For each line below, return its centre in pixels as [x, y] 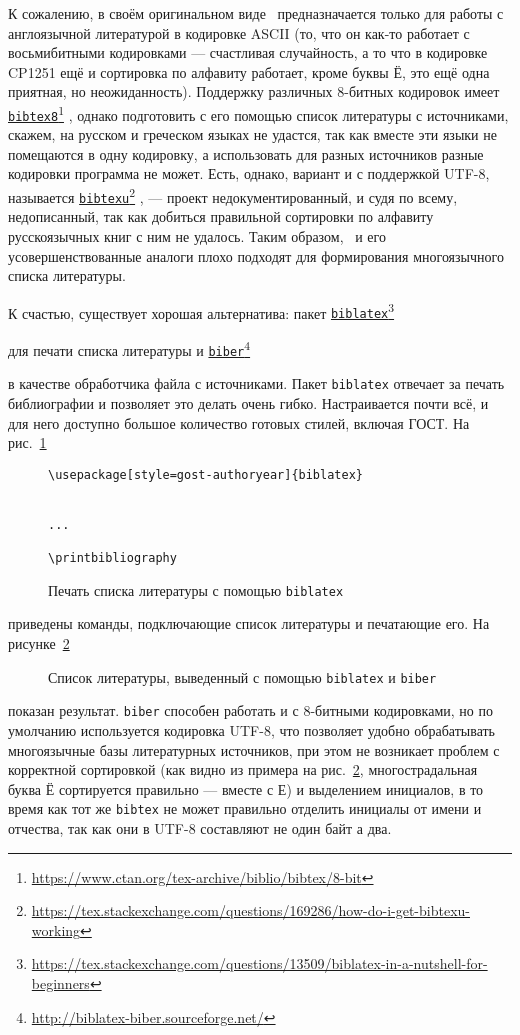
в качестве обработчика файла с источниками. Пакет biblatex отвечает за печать [256, 383]
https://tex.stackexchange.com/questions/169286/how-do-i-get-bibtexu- [250, 910]
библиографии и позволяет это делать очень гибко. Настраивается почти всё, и [248, 403]
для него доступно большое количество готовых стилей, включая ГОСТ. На [239, 422]
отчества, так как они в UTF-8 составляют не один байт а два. [200, 827]
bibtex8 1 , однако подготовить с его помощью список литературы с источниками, [258, 113]
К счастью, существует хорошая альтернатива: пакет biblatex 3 [201, 311]
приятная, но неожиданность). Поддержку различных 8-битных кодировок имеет [254, 91]
